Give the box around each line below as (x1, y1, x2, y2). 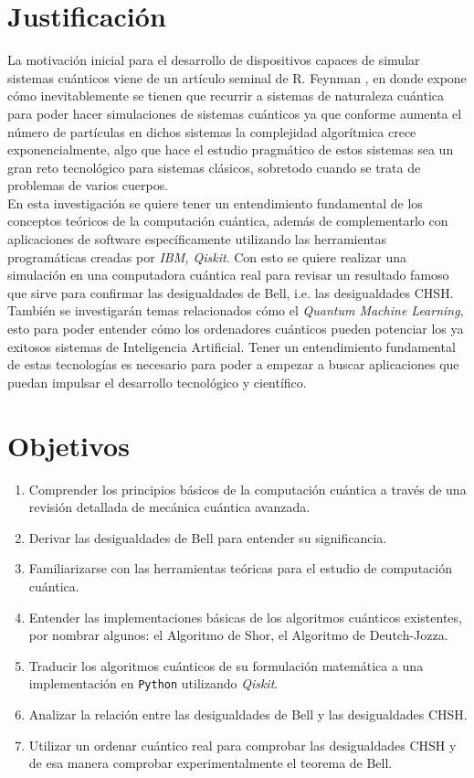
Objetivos (7, 426, 130, 464)
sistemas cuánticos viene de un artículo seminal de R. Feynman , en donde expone (7, 68, 467, 87)
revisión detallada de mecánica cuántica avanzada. (28, 497, 311, 517)
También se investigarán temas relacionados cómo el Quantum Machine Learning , (7, 301, 464, 320)
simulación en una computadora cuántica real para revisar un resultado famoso (7, 265, 449, 284)
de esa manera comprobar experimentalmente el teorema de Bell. (28, 753, 393, 773)
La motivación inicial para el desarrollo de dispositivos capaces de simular (7, 50, 420, 69)
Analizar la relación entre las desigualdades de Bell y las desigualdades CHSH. (28, 704, 468, 723)
